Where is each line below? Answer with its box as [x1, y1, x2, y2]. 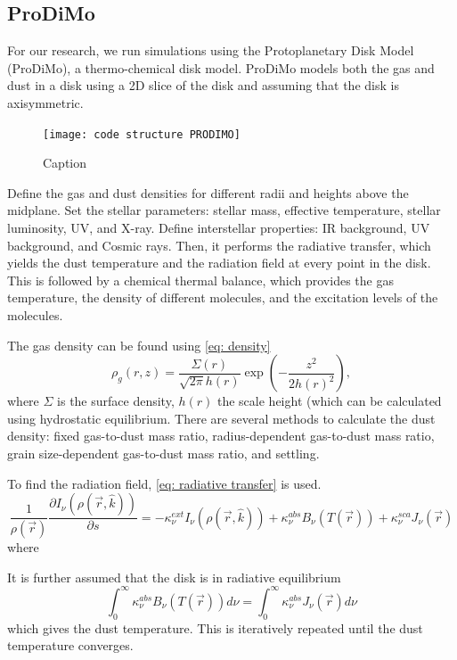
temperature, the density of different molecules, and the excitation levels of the [7, 288, 438, 307]
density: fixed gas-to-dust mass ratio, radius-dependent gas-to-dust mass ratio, [7, 426, 435, 445]
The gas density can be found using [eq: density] [7, 335, 271, 354]
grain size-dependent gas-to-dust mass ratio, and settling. [7, 443, 320, 462]
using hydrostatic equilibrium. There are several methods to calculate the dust [7, 408, 436, 427]
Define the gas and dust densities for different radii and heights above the [7, 183, 409, 202]
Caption [43, 153, 87, 172]
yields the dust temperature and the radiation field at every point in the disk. [7, 253, 431, 272]
